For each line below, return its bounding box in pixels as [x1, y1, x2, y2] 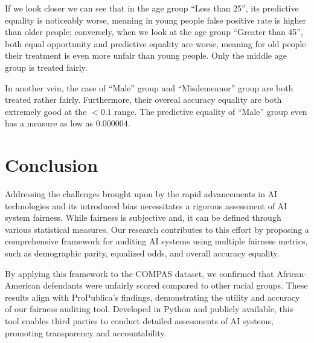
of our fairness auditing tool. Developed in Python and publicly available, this [5, 302, 293, 315]
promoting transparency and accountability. [5, 326, 167, 339]
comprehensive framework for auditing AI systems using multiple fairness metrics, [5, 235, 308, 247]
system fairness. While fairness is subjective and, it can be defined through [5, 211, 281, 224]
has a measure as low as [5, 117, 94, 129]
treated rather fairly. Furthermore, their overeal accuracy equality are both [5, 93, 282, 106]
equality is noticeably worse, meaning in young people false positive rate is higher [5, 13, 307, 26]
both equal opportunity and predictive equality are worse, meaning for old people [5, 37, 306, 50]
